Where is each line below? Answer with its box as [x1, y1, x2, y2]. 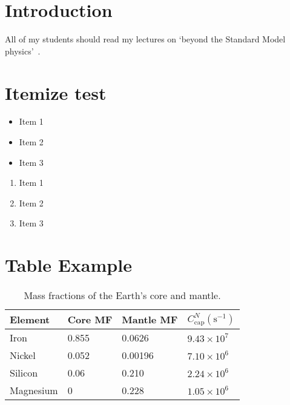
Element [10, 312, 50, 327]
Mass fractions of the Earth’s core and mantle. [24, 288, 221, 303]
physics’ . [5, 44, 41, 57]
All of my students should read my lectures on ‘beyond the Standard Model [5, 33, 286, 45]
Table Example [5, 252, 132, 277]
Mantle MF [122, 312, 178, 327]
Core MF [67, 312, 113, 327]
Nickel [10, 348, 36, 363]
